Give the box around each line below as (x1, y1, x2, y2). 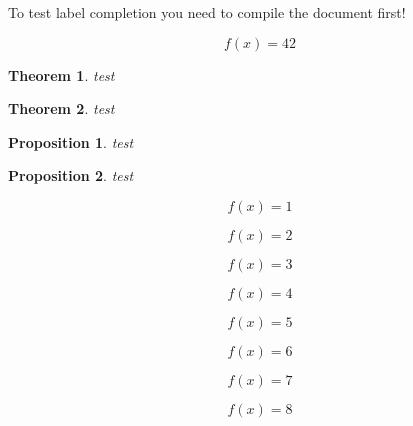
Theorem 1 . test (8, 64, 115, 85)
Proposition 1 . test (8, 131, 134, 152)
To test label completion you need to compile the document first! (8, 2, 406, 22)
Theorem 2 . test (8, 98, 115, 119)
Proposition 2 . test (8, 165, 134, 186)
